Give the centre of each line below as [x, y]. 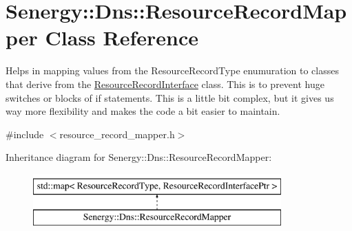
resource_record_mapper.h [117, 134]
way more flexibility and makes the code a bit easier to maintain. [143, 111]
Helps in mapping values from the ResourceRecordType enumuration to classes [172, 70]
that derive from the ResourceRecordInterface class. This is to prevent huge [165, 84]
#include [25, 134]
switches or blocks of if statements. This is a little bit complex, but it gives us [170, 97]
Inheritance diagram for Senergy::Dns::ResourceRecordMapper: [139, 157]
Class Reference [122, 37]
